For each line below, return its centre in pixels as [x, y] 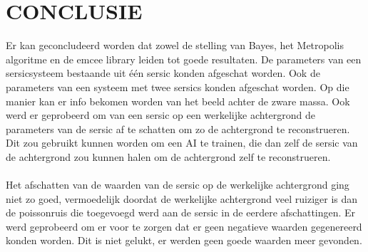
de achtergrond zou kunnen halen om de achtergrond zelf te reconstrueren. [168, 156]
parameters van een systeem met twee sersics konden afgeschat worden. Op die [178, 86]
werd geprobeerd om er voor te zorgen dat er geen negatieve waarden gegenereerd [184, 226]
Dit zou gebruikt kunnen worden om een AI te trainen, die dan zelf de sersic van [182, 143]
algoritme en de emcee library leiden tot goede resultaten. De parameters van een [184, 59]
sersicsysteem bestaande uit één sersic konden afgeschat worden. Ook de [163, 73]
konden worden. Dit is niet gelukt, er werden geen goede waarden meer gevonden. [184, 240]
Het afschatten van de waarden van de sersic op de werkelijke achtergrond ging [178, 185]
